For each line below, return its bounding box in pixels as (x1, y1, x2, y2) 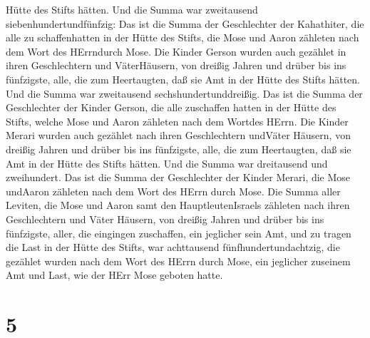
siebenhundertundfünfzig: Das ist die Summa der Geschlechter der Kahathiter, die (6, 16, 364, 31)
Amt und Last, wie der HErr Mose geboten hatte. (6, 267, 223, 282)
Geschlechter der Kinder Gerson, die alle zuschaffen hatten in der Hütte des (6, 100, 336, 115)
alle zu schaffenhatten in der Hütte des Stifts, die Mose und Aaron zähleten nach (6, 30, 359, 45)
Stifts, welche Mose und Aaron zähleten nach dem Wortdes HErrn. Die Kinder (6, 113, 349, 128)
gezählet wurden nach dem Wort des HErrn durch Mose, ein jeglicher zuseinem (6, 253, 351, 268)
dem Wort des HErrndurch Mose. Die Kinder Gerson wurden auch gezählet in (6, 43, 346, 58)
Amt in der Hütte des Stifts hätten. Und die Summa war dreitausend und (6, 155, 328, 170)
